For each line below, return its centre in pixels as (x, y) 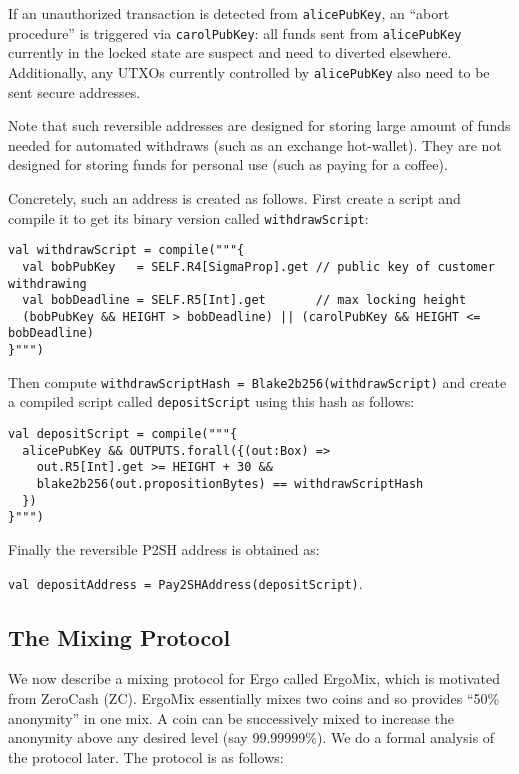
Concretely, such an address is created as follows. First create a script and (234, 197)
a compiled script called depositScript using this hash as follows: (211, 401)
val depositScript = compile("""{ (123, 434)
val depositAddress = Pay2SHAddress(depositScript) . (185, 582)
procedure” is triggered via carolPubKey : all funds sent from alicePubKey (235, 32)
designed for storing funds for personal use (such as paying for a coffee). (228, 164)
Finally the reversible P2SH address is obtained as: (164, 549)
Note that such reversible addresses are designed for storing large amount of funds (259, 125)
